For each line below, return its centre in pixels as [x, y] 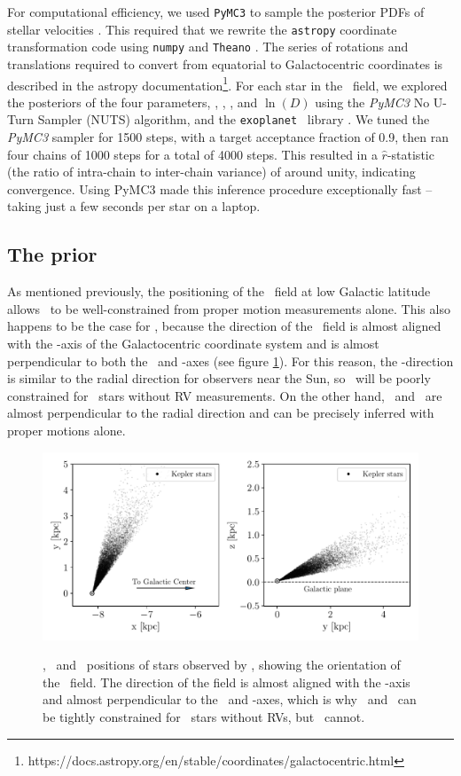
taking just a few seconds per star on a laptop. [134, 206]
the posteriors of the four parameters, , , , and [133, 102]
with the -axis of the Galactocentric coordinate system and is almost [193, 344]
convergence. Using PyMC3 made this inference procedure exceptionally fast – [220, 188]
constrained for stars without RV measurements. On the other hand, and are [225, 395]
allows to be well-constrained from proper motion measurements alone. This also [229, 308]
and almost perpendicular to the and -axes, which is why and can [230, 699]
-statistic [410, 154]
